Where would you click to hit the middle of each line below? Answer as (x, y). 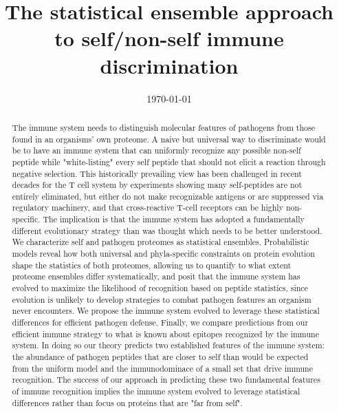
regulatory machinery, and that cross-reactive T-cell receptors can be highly (147, 208)
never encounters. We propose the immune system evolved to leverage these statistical (166, 311)
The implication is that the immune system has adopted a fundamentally (174, 219)
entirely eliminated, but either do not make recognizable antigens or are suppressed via (168, 196)
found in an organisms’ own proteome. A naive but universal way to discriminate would (169, 139)
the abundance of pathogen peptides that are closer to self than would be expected (160, 357)
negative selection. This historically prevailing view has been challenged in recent (157, 173)
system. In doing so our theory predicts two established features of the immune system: (168, 345)
